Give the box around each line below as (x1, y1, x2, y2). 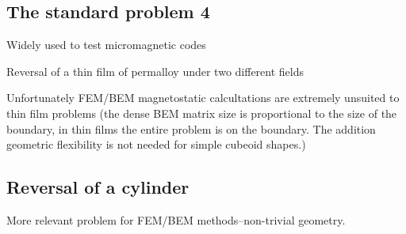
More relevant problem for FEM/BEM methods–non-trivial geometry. (6, 211, 346, 228)
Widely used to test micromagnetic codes (6, 36, 206, 53)
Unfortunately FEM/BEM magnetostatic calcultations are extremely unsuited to (6, 89, 400, 106)
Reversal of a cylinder (6, 175, 190, 199)
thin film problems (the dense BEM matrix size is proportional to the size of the (6, 104, 397, 121)
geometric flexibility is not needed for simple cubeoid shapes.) (6, 136, 306, 153)
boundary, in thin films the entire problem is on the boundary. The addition (6, 120, 376, 137)
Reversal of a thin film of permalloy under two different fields (6, 62, 304, 79)
